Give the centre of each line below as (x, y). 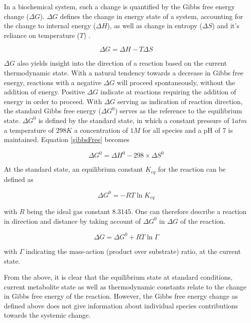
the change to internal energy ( (50, 26)
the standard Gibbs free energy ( (53, 111)
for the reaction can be (192, 169)
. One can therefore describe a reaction (189, 211)
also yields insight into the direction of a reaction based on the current (122, 63)
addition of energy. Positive (44, 92)
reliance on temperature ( (42, 35)
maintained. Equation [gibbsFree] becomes (67, 139)
